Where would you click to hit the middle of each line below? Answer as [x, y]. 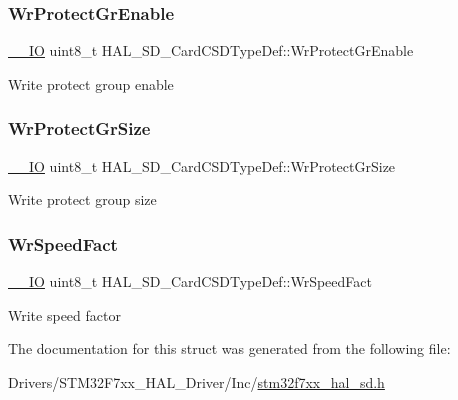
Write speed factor [64, 314]
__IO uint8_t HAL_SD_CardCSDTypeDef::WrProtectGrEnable [211, 50]
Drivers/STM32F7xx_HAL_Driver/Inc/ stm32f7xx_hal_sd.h [196, 381]
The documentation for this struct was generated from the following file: [229, 348]
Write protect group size [82, 199]
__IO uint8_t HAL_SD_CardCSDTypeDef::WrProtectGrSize [202, 165]
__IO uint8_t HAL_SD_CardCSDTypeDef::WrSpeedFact [190, 281]
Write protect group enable [91, 83]
